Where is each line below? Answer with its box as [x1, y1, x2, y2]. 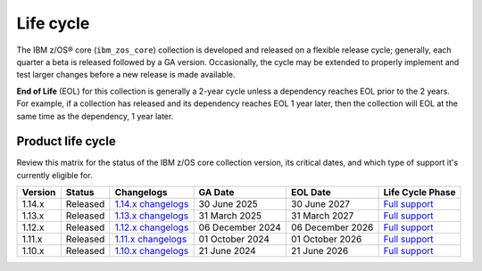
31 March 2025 [198, 209, 262, 222]
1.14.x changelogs [114, 198, 189, 210]
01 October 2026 [291, 233, 362, 245]
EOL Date [291, 186, 331, 199]
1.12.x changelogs [114, 221, 189, 234]
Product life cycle [16, 134, 116, 149]
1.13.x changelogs [114, 209, 189, 222]
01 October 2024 [198, 233, 270, 245]
